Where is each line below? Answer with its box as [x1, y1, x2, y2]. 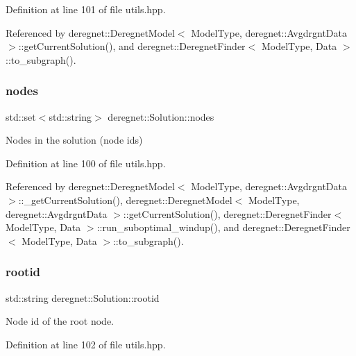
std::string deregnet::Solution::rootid [6, 290, 160, 305]
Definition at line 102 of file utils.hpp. [6, 337, 166, 351]
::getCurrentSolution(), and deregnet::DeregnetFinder [18, 39, 246, 53]
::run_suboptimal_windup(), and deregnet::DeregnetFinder [96, 220, 350, 235]
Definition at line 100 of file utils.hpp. [6, 155, 166, 170]
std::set [6, 109, 36, 124]
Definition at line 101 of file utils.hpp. [6, 2, 166, 16]
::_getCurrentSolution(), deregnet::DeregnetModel [18, 192, 232, 207]
